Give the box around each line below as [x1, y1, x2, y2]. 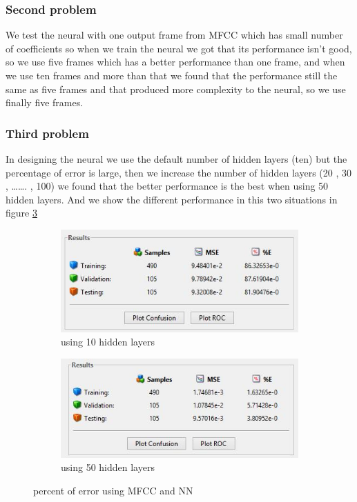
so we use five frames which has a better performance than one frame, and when [6, 54, 345, 69]
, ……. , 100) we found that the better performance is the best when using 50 [6, 179, 329, 193]
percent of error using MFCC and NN [33, 483, 193, 497]
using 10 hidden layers [61, 334, 155, 349]
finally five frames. [6, 95, 84, 110]
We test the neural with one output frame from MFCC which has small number [6, 28, 343, 42]
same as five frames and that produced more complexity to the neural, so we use [6, 81, 346, 96]
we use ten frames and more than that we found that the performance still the [6, 68, 338, 82]
